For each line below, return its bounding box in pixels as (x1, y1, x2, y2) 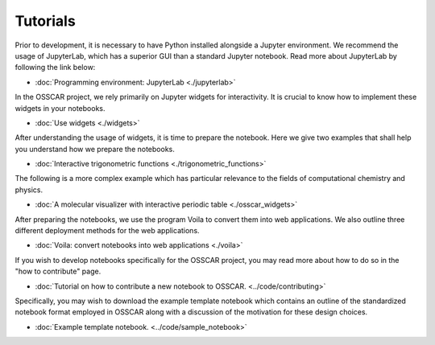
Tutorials (14, 12, 76, 30)
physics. (14, 185, 43, 195)
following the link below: (14, 63, 96, 72)
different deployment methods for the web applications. (14, 226, 201, 236)
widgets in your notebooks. (14, 103, 106, 113)
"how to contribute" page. (14, 266, 101, 277)
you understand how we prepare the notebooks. (14, 144, 175, 154)
